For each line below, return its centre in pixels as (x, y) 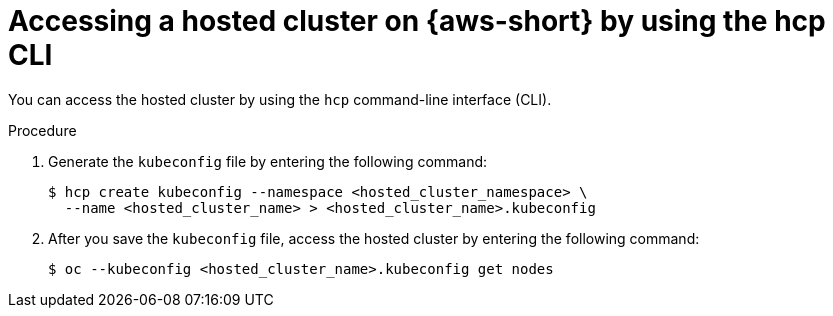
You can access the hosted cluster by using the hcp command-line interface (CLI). (280, 99)
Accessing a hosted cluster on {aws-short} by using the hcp (417, 21)
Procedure (42, 130)
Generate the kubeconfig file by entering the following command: (268, 161)
